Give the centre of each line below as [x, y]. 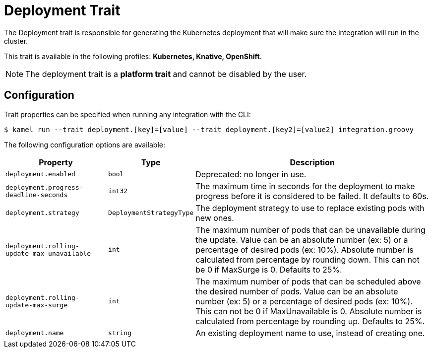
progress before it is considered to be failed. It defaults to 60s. [312, 196]
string [120, 333]
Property [56, 162]
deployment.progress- [44, 187]
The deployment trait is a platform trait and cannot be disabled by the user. [166, 74]
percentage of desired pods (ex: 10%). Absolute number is [305, 249]
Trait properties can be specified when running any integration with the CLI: [127, 114]
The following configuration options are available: [85, 144]
